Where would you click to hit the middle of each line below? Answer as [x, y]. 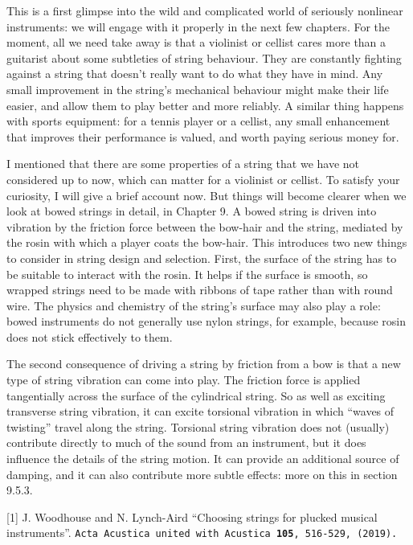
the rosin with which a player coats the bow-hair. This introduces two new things [207, 242]
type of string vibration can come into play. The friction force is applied [184, 380]
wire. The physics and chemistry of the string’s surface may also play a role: [194, 305]
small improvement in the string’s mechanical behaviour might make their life [198, 89]
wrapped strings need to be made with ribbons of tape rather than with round [200, 290]
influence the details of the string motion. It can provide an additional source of [203, 459]
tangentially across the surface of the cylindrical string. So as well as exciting [196, 395]
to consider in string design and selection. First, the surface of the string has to [202, 258]
